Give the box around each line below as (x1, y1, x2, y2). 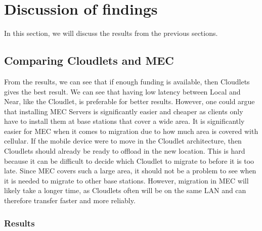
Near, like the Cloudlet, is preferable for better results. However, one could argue (4, 96, 255, 107)
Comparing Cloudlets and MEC (4, 53, 174, 68)
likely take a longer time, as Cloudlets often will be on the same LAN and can (4, 185, 246, 196)
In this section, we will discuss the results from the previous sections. (4, 28, 218, 38)
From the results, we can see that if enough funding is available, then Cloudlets (4, 76, 250, 86)
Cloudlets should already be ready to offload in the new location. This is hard (4, 146, 245, 156)
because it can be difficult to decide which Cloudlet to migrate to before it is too (4, 155, 254, 166)
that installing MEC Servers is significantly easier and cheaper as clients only (4, 106, 243, 116)
